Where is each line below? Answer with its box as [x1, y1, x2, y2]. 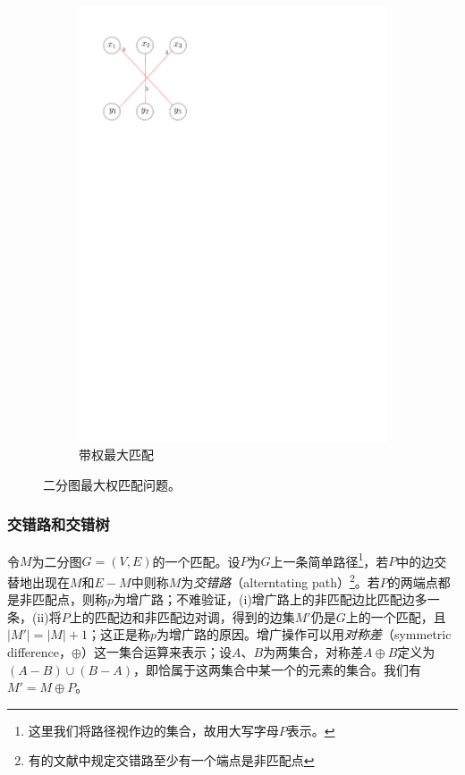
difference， [7, 643, 72, 661]
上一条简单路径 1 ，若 [270, 549, 389, 570]
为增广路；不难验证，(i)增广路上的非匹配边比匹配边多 [114, 590, 427, 609]
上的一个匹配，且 [345, 607, 446, 626]
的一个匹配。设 [152, 552, 241, 570]
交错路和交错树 [7, 513, 110, 535]
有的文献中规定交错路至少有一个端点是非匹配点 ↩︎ [28, 751, 315, 770]
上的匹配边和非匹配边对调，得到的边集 [69, 607, 295, 626]
